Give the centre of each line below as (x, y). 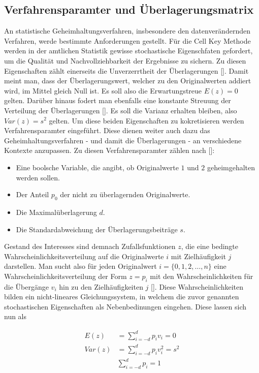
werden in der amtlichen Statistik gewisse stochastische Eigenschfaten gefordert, (128, 51)
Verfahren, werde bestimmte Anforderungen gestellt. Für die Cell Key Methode (127, 40)
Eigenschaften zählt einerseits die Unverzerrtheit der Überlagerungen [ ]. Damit (126, 70)
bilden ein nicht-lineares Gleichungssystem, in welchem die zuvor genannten (122, 297)
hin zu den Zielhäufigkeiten (101, 286)
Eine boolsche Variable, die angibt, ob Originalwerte (97, 167)
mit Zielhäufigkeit (198, 256)
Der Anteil (33, 194)
